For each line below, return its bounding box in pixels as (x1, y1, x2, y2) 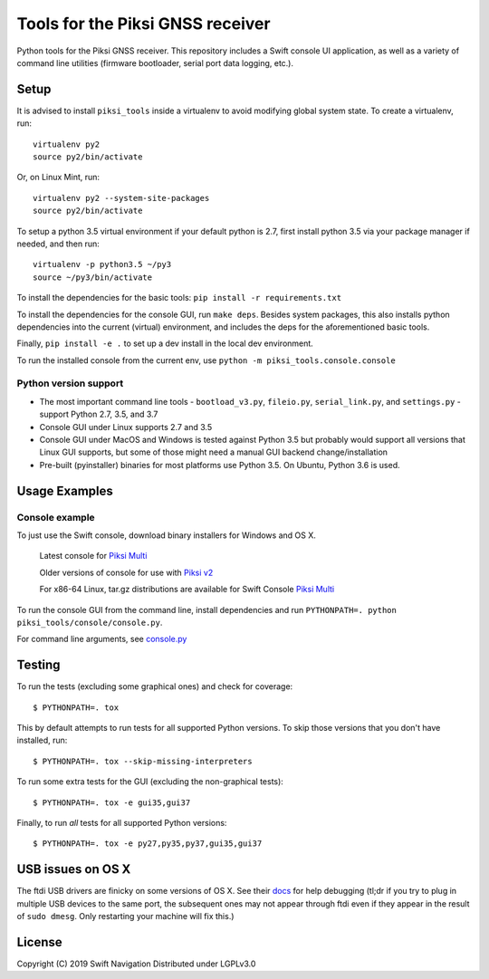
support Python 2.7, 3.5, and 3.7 (39, 408, 158, 420)
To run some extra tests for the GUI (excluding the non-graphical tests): (16, 776, 284, 787)
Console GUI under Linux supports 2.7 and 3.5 (39, 421, 213, 432)
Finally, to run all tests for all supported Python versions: (16, 817, 227, 828)
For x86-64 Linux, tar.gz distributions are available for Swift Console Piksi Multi (39, 584, 335, 595)
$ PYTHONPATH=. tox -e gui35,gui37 (33, 797, 191, 808)
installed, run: (16, 734, 68, 746)
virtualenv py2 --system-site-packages (33, 193, 210, 203)
